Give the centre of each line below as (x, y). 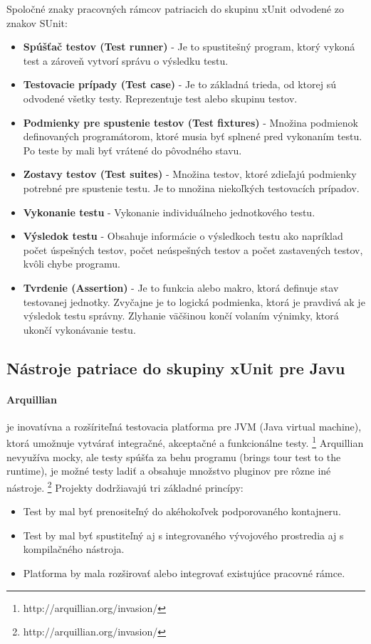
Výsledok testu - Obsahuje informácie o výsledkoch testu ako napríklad (183, 236)
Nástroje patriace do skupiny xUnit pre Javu (176, 368)
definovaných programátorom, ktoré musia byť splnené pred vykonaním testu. (193, 136)
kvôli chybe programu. (72, 264)
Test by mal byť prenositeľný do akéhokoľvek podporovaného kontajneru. (182, 511)
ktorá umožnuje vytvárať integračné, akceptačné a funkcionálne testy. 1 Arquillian (185, 442)
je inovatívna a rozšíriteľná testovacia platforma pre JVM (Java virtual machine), (184, 426)
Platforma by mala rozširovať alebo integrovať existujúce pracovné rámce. (184, 572)
